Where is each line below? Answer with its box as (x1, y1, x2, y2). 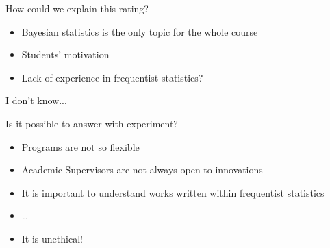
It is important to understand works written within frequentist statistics (21, 185, 325, 199)
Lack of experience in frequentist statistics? (21, 70, 203, 84)
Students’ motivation (21, 47, 110, 62)
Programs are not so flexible (21, 139, 140, 153)
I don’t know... (5, 93, 67, 108)
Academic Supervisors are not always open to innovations (21, 162, 263, 177)
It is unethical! (21, 231, 83, 245)
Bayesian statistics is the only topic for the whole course (21, 24, 258, 38)
